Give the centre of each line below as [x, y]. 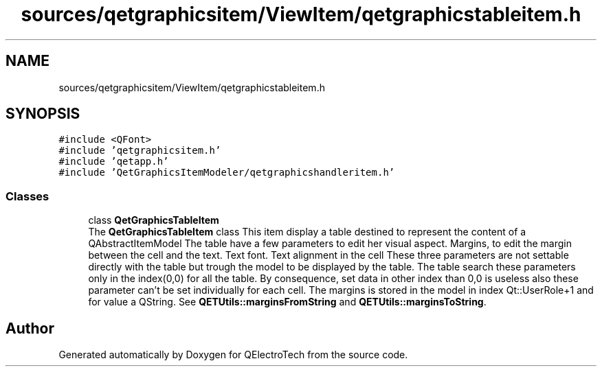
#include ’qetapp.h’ [114, 162]
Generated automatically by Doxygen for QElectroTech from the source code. [233, 355]
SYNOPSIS [43, 114]
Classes [27, 196]
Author [30, 328]
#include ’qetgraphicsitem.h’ [140, 151]
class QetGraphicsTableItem [154, 220]
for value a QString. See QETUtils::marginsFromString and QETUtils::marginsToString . [287, 302]
